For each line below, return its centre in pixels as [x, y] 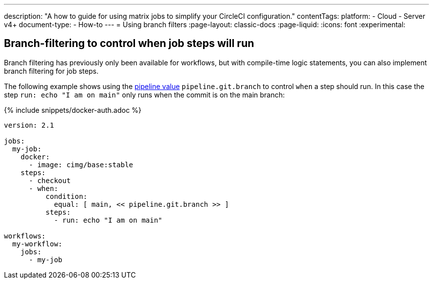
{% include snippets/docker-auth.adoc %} [73, 110]
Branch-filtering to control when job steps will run [129, 44]
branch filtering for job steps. [51, 71]
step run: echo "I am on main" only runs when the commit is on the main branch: [145, 94]
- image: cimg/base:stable [81, 165]
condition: [66, 196]
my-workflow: [37, 244]
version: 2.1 [29, 125]
